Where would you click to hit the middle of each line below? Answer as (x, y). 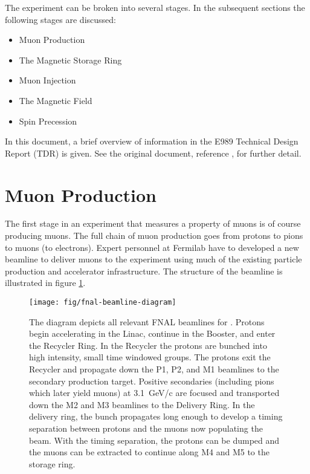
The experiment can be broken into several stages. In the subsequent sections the (155, 7)
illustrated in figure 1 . (45, 283)
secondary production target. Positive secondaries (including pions (152, 381)
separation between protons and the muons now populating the (146, 428)
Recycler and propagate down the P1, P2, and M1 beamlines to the (154, 369)
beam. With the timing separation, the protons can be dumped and (154, 440)
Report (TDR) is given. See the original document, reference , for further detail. (153, 153)
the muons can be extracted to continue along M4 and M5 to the (149, 452)
